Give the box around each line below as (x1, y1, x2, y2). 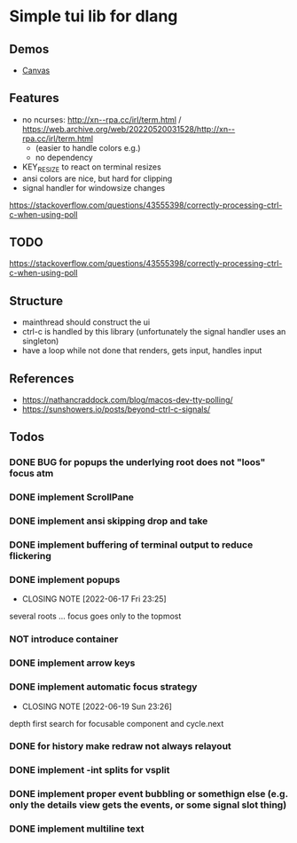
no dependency (35, 152, 93, 162)
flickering (9, 550, 51, 563)
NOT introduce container (9, 633, 119, 645)
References (9, 371, 74, 386)
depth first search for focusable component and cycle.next (9, 718, 224, 729)
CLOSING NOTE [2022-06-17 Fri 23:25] (21, 594, 167, 604)
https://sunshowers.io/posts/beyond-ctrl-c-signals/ (21, 404, 211, 414)
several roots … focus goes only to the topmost (9, 611, 182, 622)
